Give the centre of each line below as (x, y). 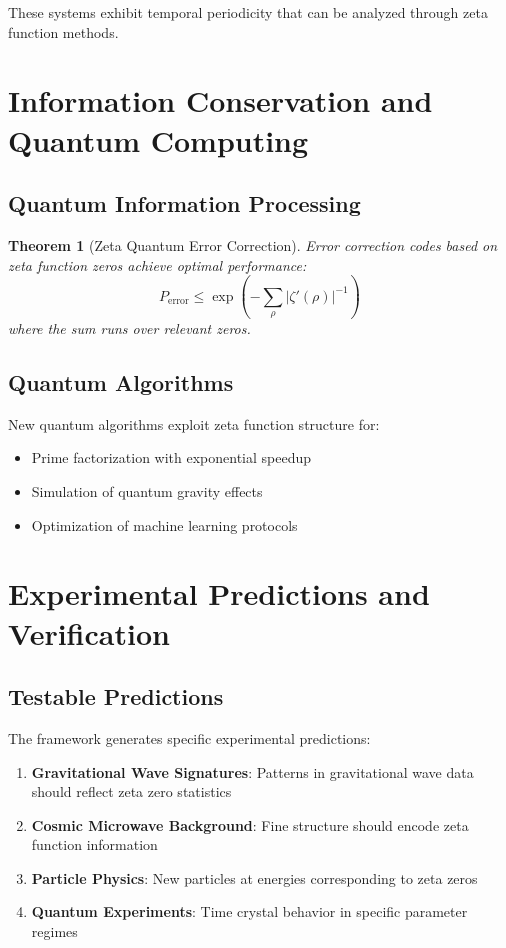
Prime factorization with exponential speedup (171, 457)
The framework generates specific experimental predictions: (189, 737)
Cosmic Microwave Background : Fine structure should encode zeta (250, 824)
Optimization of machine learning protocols (164, 524)
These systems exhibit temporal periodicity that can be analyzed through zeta (248, 12)
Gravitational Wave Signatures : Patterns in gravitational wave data (252, 771)
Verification (89, 632)
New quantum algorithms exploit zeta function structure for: (194, 423)
